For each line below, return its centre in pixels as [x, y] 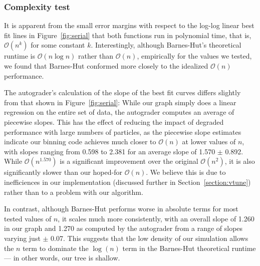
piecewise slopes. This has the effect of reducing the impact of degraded [114, 121]
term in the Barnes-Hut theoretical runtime [189, 248]
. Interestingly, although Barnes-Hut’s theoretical [166, 45]
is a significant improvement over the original [129, 161]
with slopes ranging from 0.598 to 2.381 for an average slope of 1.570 [110, 151]
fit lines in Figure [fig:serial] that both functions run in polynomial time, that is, [128, 35]
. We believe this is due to [186, 172]
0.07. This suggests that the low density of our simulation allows [150, 238]
